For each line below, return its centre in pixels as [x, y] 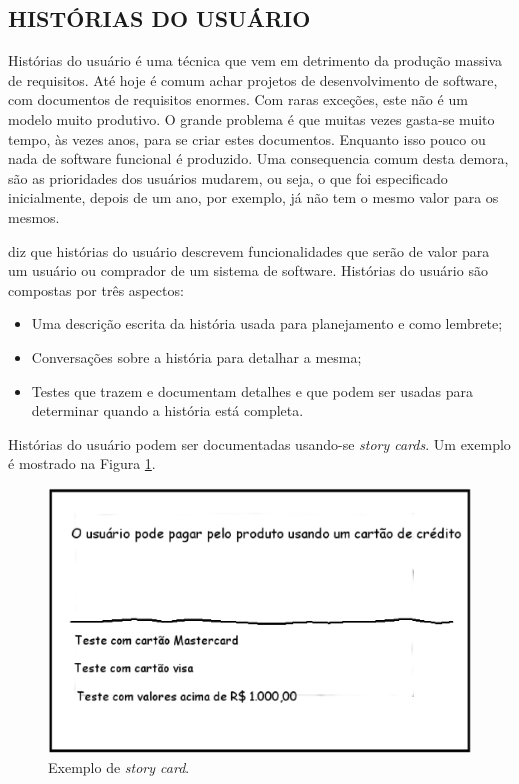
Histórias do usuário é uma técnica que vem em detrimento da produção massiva [255, 60]
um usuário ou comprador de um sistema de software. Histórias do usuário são [248, 270]
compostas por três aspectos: [96, 289]
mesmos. [34, 216]
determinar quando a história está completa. [167, 410]
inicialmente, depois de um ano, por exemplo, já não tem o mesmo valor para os [253, 197]
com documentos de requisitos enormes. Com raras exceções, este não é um [238, 99]
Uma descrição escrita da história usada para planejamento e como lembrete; [267, 323]
